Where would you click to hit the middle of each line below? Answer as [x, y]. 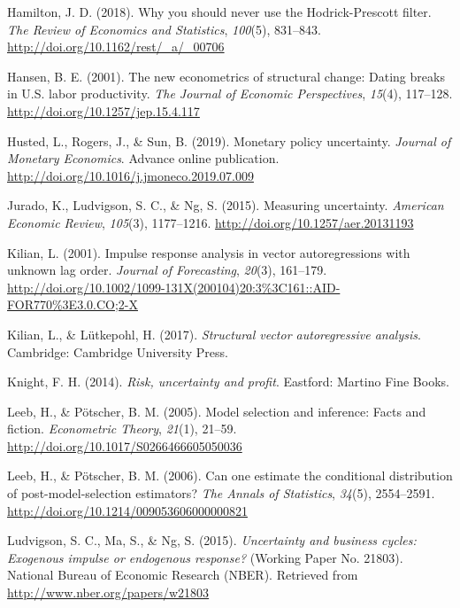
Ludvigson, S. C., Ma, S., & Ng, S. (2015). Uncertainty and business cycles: [212, 540]
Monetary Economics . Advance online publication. [143, 158]
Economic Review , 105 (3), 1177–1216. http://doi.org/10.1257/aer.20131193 [211, 222]
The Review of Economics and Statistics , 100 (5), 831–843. [164, 29]
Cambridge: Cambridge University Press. [118, 351]
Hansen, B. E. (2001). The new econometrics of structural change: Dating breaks [226, 76]
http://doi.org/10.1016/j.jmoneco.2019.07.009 [130, 175]
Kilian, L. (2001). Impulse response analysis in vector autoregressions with [209, 252]
